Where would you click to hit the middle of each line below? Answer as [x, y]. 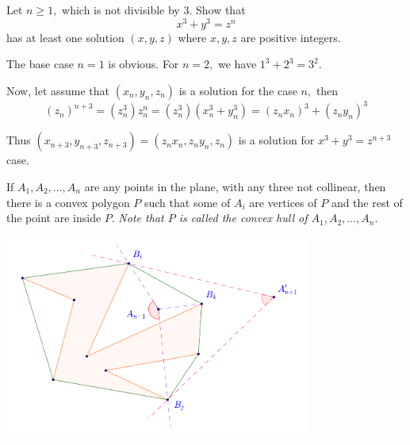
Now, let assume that [58, 90]
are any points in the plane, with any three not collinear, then [235, 186]
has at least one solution [65, 37]
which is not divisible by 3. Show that [154, 10]
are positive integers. [291, 37]
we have [237, 64]
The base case [40, 64]
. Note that [138, 218]
